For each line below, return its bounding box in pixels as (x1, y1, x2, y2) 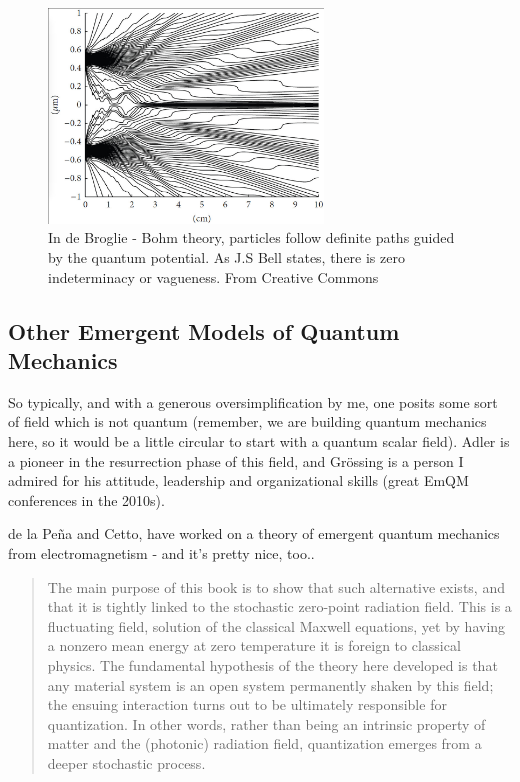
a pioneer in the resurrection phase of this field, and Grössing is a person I (8, 450, 464, 471)
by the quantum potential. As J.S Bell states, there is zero (48, 247, 405, 268)
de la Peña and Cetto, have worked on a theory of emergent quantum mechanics (8, 523, 500, 544)
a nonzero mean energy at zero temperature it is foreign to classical (47, 635, 461, 656)
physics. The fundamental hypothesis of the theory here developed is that (47, 654, 498, 675)
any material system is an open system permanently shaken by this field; (47, 674, 494, 695)
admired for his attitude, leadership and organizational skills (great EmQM (8, 470, 469, 491)
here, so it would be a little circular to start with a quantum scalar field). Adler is (8, 431, 510, 451)
